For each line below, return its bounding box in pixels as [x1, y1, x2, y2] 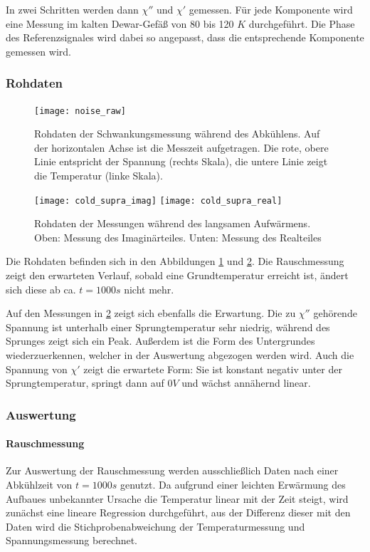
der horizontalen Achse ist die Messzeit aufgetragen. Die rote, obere [34, 140, 329, 155]
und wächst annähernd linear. [181, 375, 311, 390]
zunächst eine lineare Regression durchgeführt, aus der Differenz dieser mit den [6, 505, 351, 520]
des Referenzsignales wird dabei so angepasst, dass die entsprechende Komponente [6, 30, 364, 45]
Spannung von [6, 361, 68, 376]
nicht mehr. [124, 281, 174, 296]
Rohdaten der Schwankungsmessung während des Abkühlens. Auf [34, 126, 320, 141]
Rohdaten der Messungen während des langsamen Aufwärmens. [34, 216, 311, 231]
